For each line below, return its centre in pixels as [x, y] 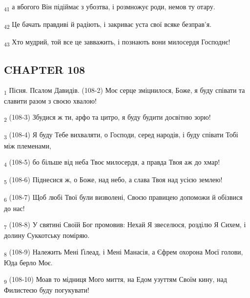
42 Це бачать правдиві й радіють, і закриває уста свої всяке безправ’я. [108, 25]
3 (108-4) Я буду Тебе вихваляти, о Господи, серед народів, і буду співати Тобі [121, 135]
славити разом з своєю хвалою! [50, 100]
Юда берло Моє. [28, 262]
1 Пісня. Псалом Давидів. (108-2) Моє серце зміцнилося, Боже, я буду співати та [125, 90]
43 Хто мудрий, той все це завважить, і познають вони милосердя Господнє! [117, 43]
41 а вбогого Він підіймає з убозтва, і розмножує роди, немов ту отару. [110, 7]
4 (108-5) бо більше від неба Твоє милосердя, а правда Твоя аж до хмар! [112, 162]
